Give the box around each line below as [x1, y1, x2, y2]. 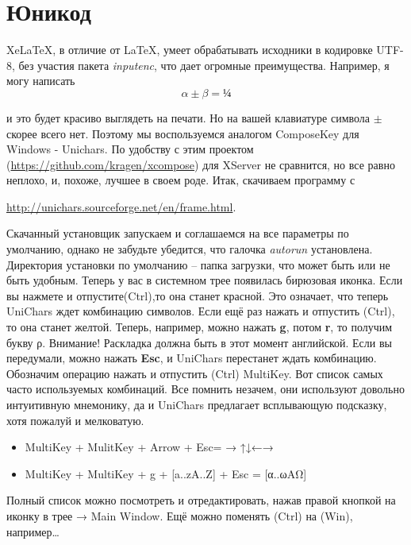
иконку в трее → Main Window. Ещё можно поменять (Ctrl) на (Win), [6, 507, 353, 524]
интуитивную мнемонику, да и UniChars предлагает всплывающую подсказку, [6, 396, 387, 412]
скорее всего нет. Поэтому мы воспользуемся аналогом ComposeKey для [6, 125, 359, 141]
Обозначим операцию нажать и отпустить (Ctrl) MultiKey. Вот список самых [6, 365, 383, 381]
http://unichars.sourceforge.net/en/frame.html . [6, 198, 236, 215]
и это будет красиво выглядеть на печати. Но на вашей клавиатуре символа [6, 109, 371, 126]
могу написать [6, 72, 75, 89]
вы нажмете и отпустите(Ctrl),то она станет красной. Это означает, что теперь [6, 287, 389, 303]
